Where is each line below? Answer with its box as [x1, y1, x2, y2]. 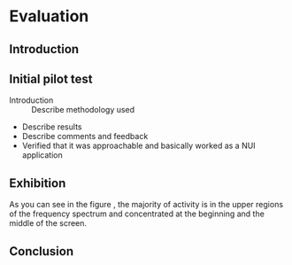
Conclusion [9, 244, 74, 259]
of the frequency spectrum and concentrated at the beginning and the [9, 208, 265, 219]
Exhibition [9, 175, 66, 191]
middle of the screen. [9, 218, 87, 229]
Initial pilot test [9, 71, 93, 86]
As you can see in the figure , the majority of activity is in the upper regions [9, 199, 284, 210]
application [21, 150, 64, 160]
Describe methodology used [31, 105, 135, 115]
